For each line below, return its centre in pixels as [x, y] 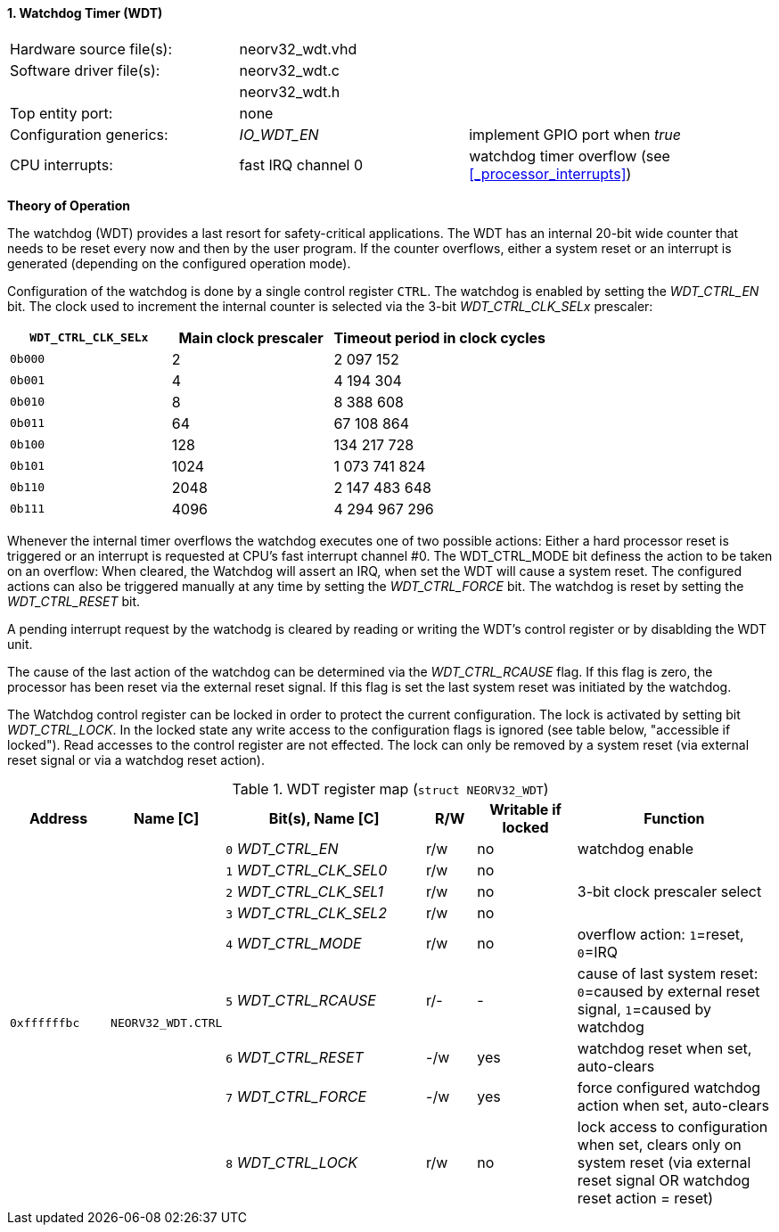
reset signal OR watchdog [664, 1180]
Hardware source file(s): [91, 49]
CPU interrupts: [61, 164]
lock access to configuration [672, 1126]
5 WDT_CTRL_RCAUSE [301, 1000]
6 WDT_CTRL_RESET [295, 1057]
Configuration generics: [89, 134]
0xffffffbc [45, 1023]
